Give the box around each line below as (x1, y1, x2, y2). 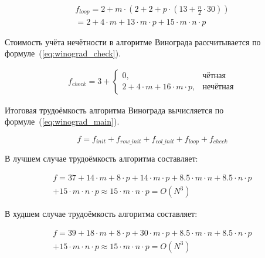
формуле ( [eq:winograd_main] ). (5, 115, 120, 128)
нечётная (202, 83, 234, 92)
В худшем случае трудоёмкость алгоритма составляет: (5, 207, 198, 220)
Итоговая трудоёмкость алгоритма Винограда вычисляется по (5, 103, 224, 116)
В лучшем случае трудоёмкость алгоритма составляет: (5, 152, 198, 165)
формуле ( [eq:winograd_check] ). (5, 47, 121, 59)
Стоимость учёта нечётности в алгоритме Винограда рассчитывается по (5, 35, 261, 48)
